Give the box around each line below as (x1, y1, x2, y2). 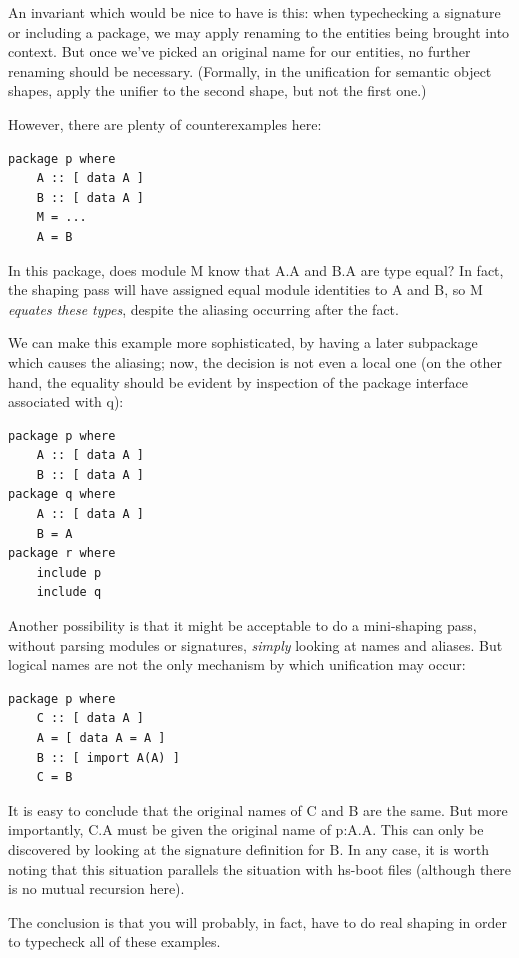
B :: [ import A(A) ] (36, 750, 180, 765)
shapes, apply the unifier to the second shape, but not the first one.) (8, 80, 427, 101)
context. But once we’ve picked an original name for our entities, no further (8, 41, 471, 62)
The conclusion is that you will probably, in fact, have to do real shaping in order (8, 911, 507, 932)
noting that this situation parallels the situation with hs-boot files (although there (8, 858, 512, 879)
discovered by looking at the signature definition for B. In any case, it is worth (8, 838, 489, 859)
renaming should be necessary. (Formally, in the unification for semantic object (8, 60, 492, 81)
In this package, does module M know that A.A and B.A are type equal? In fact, (8, 259, 504, 280)
